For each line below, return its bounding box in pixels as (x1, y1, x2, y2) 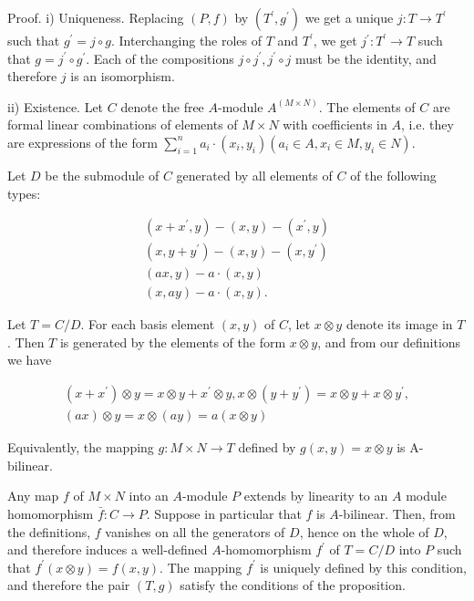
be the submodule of (45, 165, 160, 184)
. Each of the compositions (86, 48, 234, 67)
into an (129, 486, 169, 505)
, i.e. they (400, 115, 454, 134)
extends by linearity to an (243, 486, 388, 505)
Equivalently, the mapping (7, 438, 154, 457)
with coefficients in (283, 115, 387, 134)
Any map (7, 486, 59, 505)
